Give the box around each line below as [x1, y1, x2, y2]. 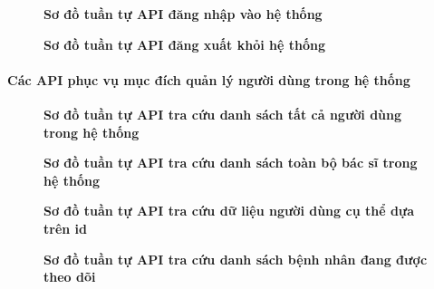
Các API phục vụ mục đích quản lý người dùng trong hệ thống [7, 70, 410, 89]
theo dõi [43, 267, 96, 286]
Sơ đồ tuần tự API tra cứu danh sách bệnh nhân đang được [43, 249, 428, 268]
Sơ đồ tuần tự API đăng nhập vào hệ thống [43, 5, 323, 23]
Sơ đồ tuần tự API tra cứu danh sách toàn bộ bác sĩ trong [43, 153, 418, 172]
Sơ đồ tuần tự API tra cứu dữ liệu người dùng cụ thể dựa [43, 201, 415, 220]
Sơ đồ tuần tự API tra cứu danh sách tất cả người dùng [43, 104, 402, 123]
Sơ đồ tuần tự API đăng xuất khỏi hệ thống [43, 34, 325, 53]
